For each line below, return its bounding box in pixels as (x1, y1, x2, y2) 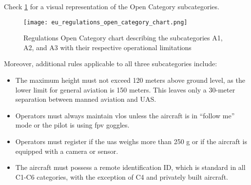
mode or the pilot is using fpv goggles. (15, 120, 130, 130)
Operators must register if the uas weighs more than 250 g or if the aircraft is (15, 136, 248, 146)
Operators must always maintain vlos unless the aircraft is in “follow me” (15, 110, 235, 120)
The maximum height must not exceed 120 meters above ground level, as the (15, 75, 245, 85)
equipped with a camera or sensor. (15, 146, 118, 156)
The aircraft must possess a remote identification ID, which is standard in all (15, 162, 246, 172)
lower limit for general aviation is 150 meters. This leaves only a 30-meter (15, 84, 235, 94)
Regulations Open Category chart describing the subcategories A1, (23, 33, 223, 43)
